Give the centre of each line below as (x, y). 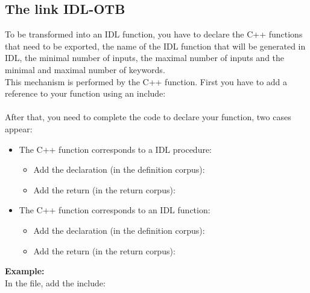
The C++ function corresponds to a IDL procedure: (115, 149)
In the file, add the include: (55, 282)
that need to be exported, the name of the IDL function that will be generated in (155, 46)
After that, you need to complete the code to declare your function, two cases (148, 117)
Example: (25, 271)
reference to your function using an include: (85, 93)
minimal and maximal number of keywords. (85, 69)
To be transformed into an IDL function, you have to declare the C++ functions (154, 34)
